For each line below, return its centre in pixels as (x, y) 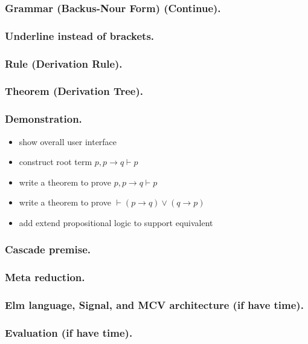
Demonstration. (43, 119)
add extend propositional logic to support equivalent (116, 222)
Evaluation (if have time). (69, 333)
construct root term (56, 162)
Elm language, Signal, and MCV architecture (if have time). (154, 305)
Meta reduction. (45, 277)
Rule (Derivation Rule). (64, 63)
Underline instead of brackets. (80, 35)
